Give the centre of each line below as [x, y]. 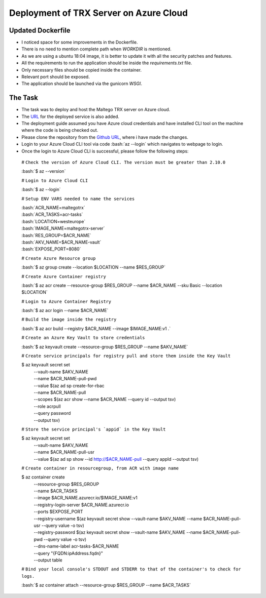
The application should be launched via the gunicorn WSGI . [82, 83]
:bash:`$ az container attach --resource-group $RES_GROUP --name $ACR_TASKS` [106, 585]
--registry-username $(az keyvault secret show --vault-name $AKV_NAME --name [118, 518]
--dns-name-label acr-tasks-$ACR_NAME [76, 546]
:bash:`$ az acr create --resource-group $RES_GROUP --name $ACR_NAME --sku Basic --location [122, 285]
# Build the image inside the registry [69, 319]
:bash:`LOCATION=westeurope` [53, 221]
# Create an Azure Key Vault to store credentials [83, 338]
